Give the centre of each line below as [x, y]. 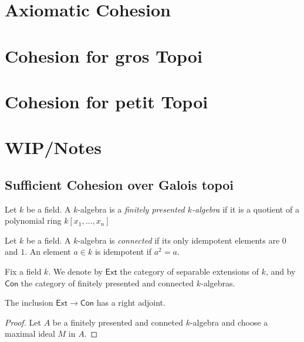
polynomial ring [33, 220]
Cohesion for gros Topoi [104, 55]
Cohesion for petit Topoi [107, 101]
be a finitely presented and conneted [118, 322]
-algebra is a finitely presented [131, 209]
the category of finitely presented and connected [107, 283]
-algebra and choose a [229, 322]
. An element [48, 252]
